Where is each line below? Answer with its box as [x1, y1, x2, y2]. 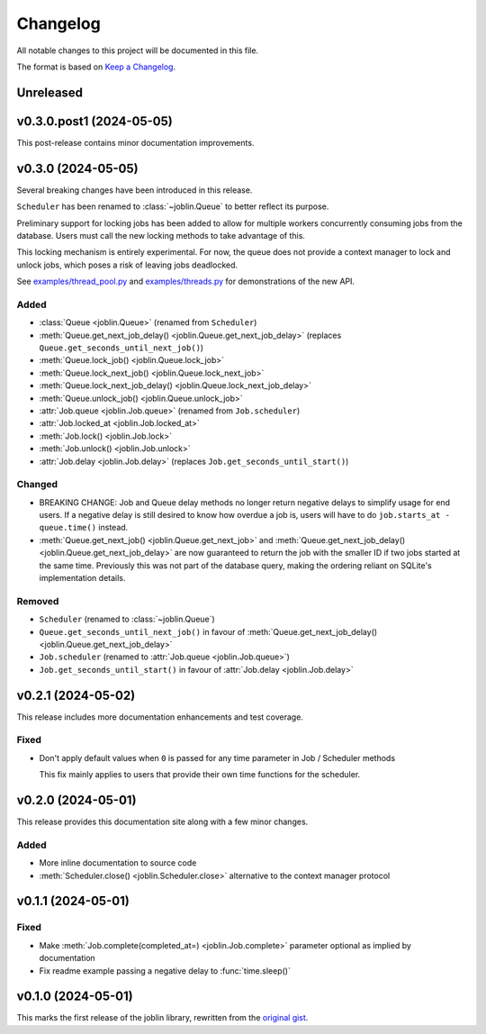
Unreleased [16, 85, 84, 100]
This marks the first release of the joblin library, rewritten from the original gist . [16, 1012, 309, 1023]
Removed [16, 594, 59, 607]
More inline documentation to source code [39, 857, 197, 868]
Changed [16, 478, 58, 491]
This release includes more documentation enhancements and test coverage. [16, 712, 303, 722]
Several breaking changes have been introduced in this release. [16, 185, 253, 195]
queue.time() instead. [39, 522, 129, 533]
